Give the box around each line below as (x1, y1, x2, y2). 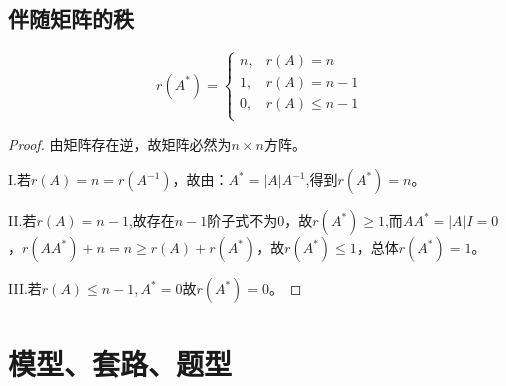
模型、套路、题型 (8, 342, 233, 383)
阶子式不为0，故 (207, 210, 313, 231)
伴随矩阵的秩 (8, 3, 134, 34)
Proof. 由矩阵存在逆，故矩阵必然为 (8, 133, 232, 154)
